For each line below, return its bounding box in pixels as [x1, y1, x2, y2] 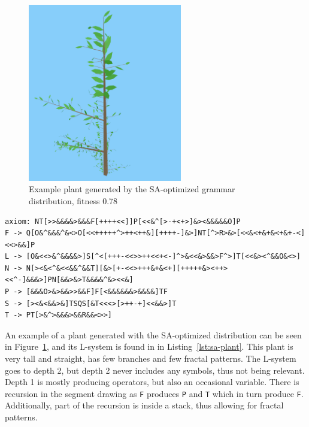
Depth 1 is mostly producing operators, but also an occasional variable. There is [5, 375, 299, 388]
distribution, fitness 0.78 [29, 194, 118, 207]
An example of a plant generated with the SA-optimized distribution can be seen [5, 328, 302, 341]
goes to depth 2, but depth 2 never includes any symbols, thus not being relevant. [5, 364, 305, 376]
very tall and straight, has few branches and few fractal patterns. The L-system [5, 352, 296, 365]
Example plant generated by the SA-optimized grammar [29, 183, 235, 195]
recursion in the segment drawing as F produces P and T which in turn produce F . [5, 387, 304, 399]
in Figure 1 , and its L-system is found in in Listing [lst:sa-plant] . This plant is [5, 340, 293, 353]
